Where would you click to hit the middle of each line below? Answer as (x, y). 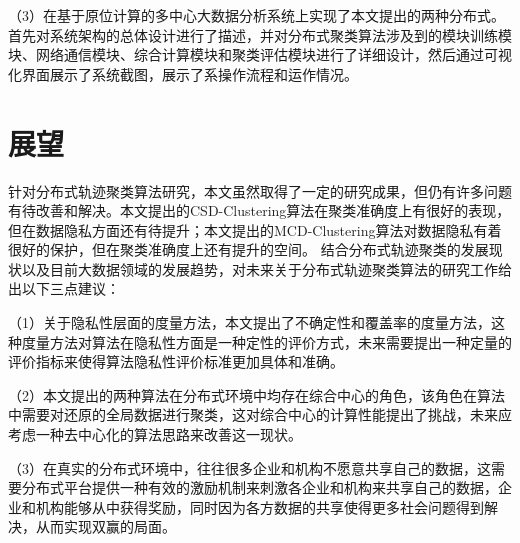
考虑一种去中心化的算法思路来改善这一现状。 (155, 434)
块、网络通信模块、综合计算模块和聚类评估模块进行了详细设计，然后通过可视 (260, 54)
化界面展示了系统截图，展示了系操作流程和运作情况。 (183, 73)
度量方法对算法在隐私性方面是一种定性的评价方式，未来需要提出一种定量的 (266, 341)
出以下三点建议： (64, 288)
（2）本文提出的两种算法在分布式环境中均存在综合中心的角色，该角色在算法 (256, 394)
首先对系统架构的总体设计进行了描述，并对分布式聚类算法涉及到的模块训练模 (260, 34)
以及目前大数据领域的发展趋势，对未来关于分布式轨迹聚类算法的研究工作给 (266, 268)
